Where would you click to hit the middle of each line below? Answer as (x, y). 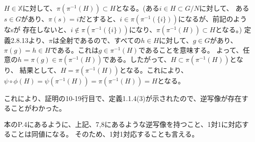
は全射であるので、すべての (97, 40)
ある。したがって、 (140, 59)
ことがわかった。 (38, 108)
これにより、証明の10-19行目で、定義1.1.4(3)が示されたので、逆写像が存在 (123, 98)
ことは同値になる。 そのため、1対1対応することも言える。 (105, 133)
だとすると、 (99, 19)
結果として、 (40, 70)
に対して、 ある (224, 8)
